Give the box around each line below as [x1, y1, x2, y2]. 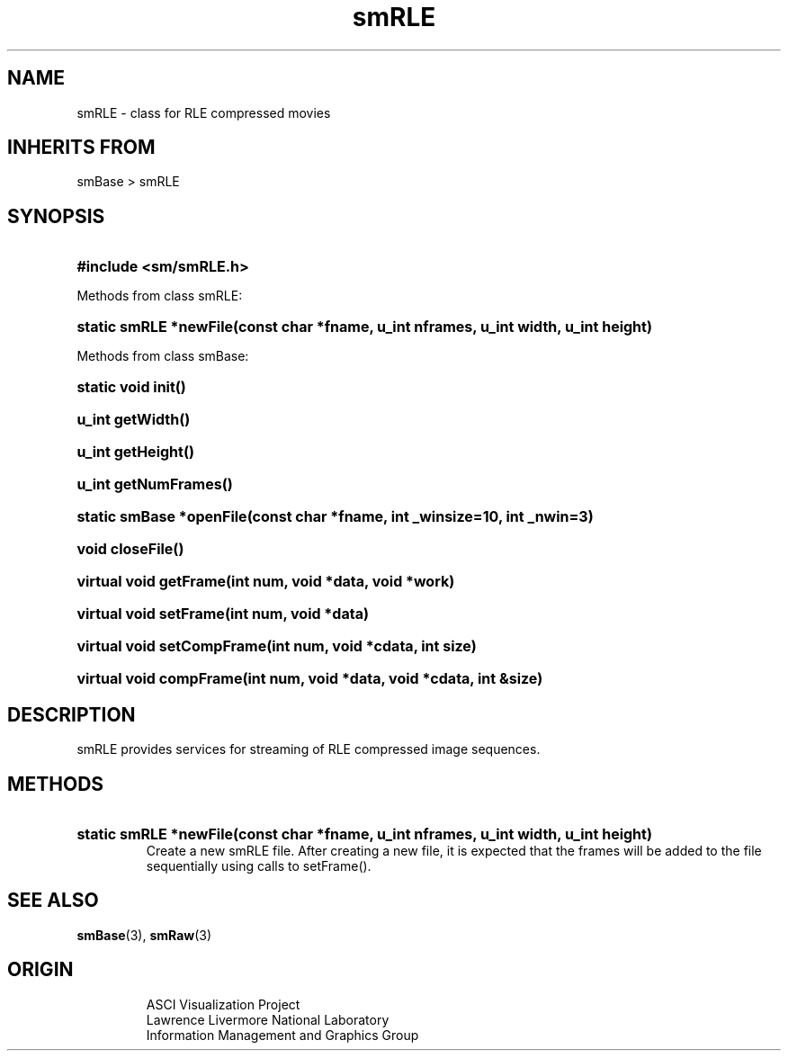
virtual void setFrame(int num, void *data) [76, 605, 369, 623]
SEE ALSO [7, 889, 99, 912]
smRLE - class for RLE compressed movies [76, 104, 331, 121]
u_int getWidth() [76, 410, 191, 429]
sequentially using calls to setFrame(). [146, 857, 372, 874]
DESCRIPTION [7, 703, 136, 726]
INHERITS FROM [7, 136, 156, 159]
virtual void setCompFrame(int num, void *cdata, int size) [76, 637, 477, 656]
